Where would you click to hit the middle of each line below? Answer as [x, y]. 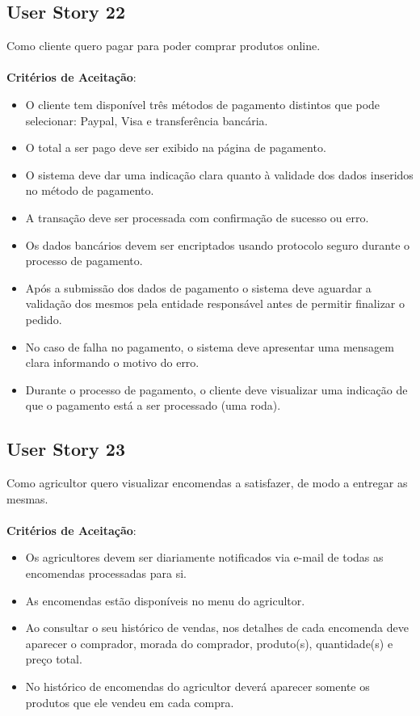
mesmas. [27, 498]
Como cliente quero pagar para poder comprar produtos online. [164, 46]
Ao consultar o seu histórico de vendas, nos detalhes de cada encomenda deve [217, 628]
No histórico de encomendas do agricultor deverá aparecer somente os [197, 687]
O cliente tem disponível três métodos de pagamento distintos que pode [203, 104]
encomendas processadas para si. [106, 573]
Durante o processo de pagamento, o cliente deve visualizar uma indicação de [216, 389]
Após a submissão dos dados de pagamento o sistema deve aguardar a [198, 287]
